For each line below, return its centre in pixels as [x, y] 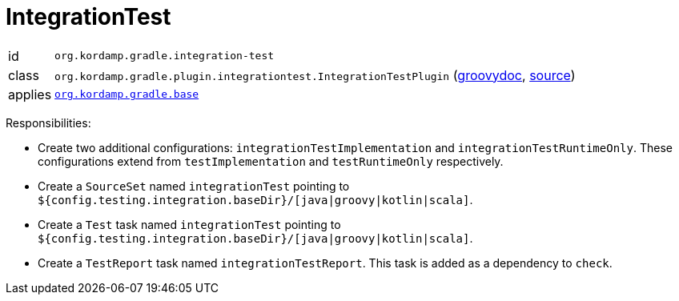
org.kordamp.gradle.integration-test [165, 56]
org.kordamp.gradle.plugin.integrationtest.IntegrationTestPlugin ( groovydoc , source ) [315, 75]
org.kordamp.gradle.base [127, 94]
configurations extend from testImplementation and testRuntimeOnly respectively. [271, 161]
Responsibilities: [48, 122]
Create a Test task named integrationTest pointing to [189, 224]
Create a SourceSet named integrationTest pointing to [194, 186]
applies [30, 94]
